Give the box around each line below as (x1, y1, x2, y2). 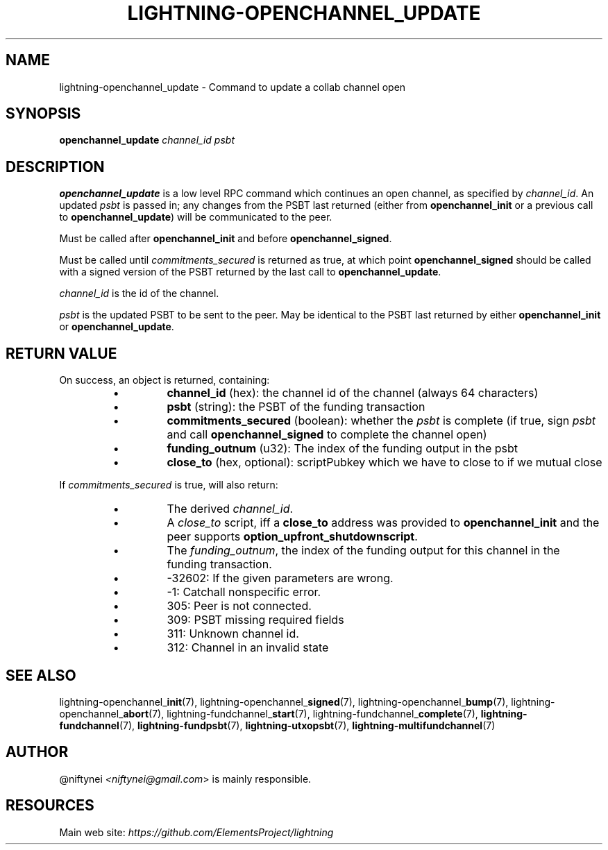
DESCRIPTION (6, 158, 105, 176)
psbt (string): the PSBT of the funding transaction (167, 400, 425, 414)
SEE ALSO (6, 666, 76, 684)
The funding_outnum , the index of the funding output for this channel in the (167, 543, 560, 558)
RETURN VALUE (6, 344, 117, 362)
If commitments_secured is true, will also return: (59, 479, 278, 491)
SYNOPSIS (6, 105, 81, 123)
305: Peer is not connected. (167, 599, 312, 613)
